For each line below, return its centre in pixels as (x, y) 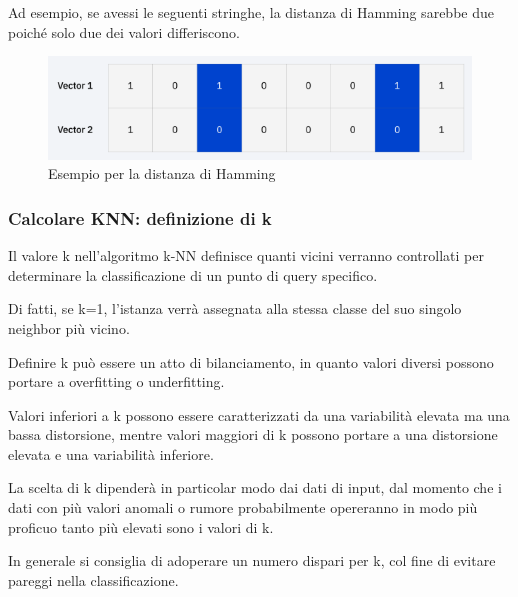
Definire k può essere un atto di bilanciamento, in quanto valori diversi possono (251, 361)
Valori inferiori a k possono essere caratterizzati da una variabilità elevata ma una (259, 414)
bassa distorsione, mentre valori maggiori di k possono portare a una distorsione (253, 434)
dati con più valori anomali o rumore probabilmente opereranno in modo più (243, 507)
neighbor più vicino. (69, 327)
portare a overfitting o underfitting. (116, 381)
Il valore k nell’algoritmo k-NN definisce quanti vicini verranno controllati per (246, 255)
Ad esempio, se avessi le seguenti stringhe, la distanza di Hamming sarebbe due (251, 12)
